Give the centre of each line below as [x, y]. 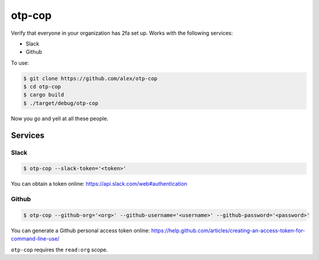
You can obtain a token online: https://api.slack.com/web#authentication [99, 184]
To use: [20, 62]
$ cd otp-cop [42, 87]
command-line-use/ [35, 239]
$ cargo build [44, 95]
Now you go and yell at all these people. [60, 119]
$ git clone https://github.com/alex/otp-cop [90, 78]
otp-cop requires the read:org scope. [59, 249]
